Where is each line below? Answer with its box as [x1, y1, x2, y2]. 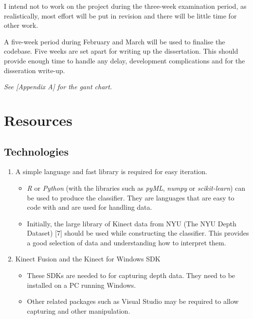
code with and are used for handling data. [27, 202, 152, 212]
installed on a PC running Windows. [27, 279, 136, 290]
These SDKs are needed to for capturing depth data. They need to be [27, 270, 235, 280]
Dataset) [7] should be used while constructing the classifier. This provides [27, 228, 249, 238]
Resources [4, 110, 72, 130]
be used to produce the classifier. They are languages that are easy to [27, 192, 235, 202]
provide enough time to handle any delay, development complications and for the [4, 55, 245, 65]
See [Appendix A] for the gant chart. [4, 81, 112, 92]
